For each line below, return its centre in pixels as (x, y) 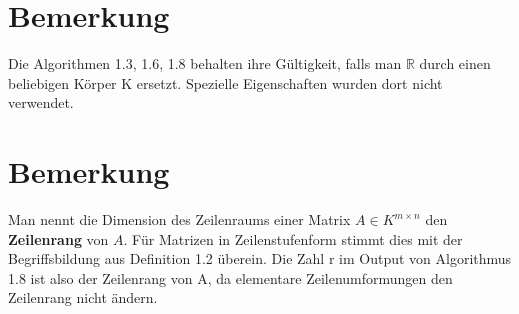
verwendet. (41, 102)
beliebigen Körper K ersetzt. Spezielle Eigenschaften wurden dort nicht (225, 82)
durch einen (455, 63)
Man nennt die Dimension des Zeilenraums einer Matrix (179, 219)
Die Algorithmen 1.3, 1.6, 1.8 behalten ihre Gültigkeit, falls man (205, 63)
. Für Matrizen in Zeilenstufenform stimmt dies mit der (293, 238)
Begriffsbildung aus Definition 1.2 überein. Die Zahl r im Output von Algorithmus (260, 258)
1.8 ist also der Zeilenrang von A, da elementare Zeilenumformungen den (230, 277)
